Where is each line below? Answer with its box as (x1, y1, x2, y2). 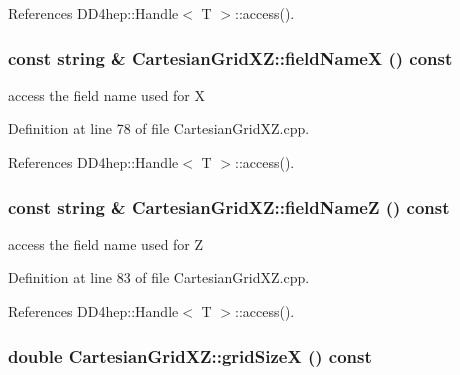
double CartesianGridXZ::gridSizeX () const (8, 343, 372, 368)
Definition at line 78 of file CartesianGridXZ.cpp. (8, 118, 310, 139)
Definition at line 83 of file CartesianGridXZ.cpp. (8, 267, 310, 288)
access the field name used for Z (8, 233, 204, 254)
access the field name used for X (8, 84, 206, 105)
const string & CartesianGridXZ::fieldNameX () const (8, 45, 453, 70)
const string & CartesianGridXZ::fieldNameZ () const (8, 194, 450, 219)
